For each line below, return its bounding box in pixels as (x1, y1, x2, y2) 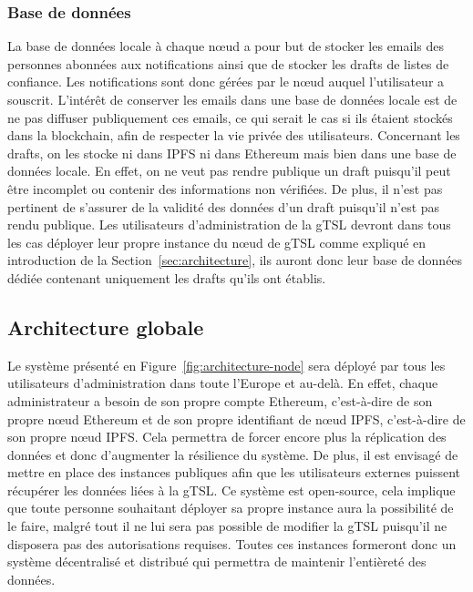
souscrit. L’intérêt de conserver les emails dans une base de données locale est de (7, 90, 458, 108)
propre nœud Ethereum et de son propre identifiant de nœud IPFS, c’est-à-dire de (7, 409, 466, 428)
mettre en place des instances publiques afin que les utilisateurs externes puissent (7, 463, 461, 482)
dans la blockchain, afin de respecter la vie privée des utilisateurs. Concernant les (7, 126, 460, 145)
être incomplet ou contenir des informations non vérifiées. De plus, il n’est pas (7, 179, 443, 198)
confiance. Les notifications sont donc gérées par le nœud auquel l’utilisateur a (7, 72, 445, 91)
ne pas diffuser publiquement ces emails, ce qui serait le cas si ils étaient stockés (7, 107, 453, 127)
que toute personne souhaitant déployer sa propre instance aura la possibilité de (7, 498, 454, 517)
